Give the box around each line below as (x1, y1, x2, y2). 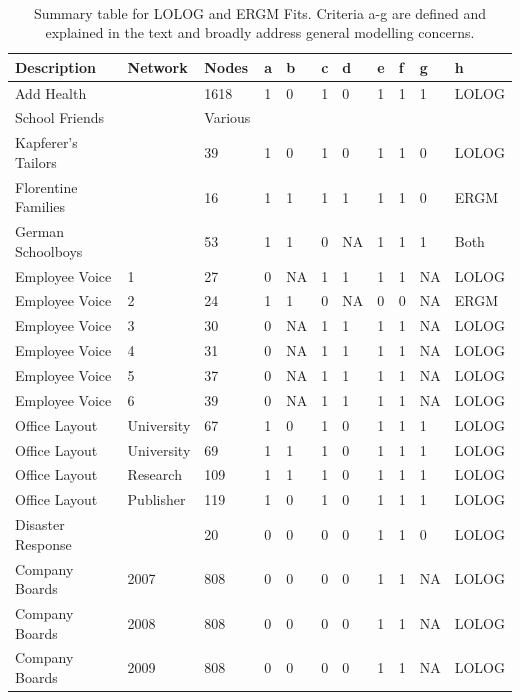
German (15, 221, 65, 242)
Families (15, 196, 66, 217)
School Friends (15, 107, 104, 128)
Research (127, 464, 182, 485)
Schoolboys (15, 240, 83, 261)
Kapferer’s (15, 132, 78, 153)
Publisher (127, 489, 186, 510)
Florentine (15, 176, 78, 197)
